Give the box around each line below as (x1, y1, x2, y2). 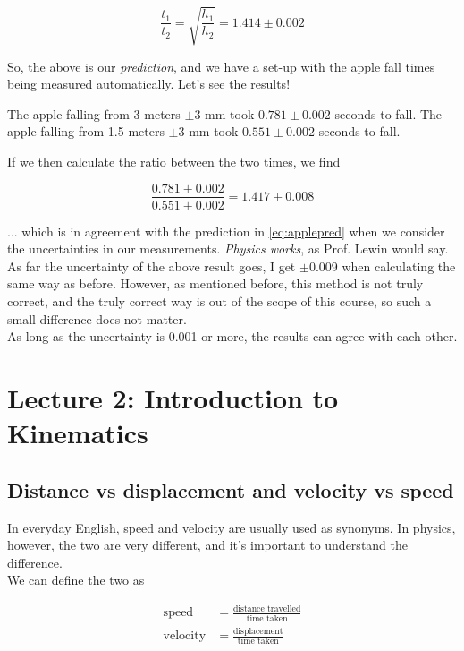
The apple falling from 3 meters (7, 104, 181, 123)
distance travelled (232, 604, 301, 613)
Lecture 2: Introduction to (7, 379, 339, 415)
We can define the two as (7, 570, 145, 589)
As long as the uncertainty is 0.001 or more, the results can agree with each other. (7, 327, 458, 346)
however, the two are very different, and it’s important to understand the (7, 535, 408, 554)
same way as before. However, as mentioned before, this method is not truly (7, 274, 424, 293)
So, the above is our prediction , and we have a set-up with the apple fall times (7, 56, 435, 75)
